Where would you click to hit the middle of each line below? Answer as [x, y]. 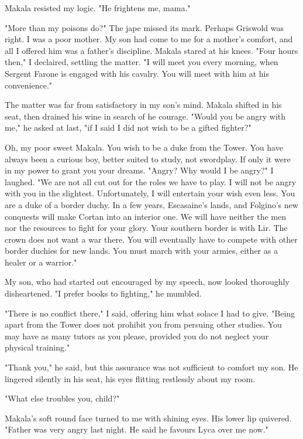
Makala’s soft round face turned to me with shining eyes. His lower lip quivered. [148, 418]
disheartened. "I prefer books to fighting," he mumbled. [103, 293]
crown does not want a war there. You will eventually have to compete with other [151, 239]
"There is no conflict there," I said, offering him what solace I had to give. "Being [150, 313]
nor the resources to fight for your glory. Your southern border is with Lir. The [146, 228]
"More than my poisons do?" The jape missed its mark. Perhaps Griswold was [144, 27]
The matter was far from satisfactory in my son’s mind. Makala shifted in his [143, 105]
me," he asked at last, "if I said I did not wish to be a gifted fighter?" [128, 127]
